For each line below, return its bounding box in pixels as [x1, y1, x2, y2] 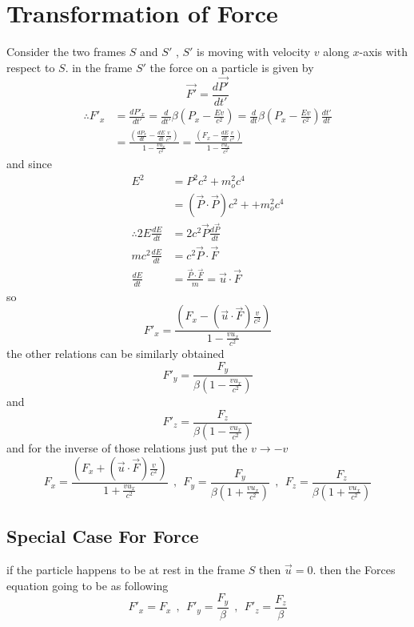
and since [6, 155, 52, 172]
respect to [6, 58, 55, 75]
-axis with [359, 43, 408, 60]
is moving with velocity [197, 43, 311, 60]
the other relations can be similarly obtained [6, 345, 225, 362]
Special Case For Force [6, 524, 199, 549]
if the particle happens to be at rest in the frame [6, 561, 245, 578]
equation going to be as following [6, 577, 169, 593]
